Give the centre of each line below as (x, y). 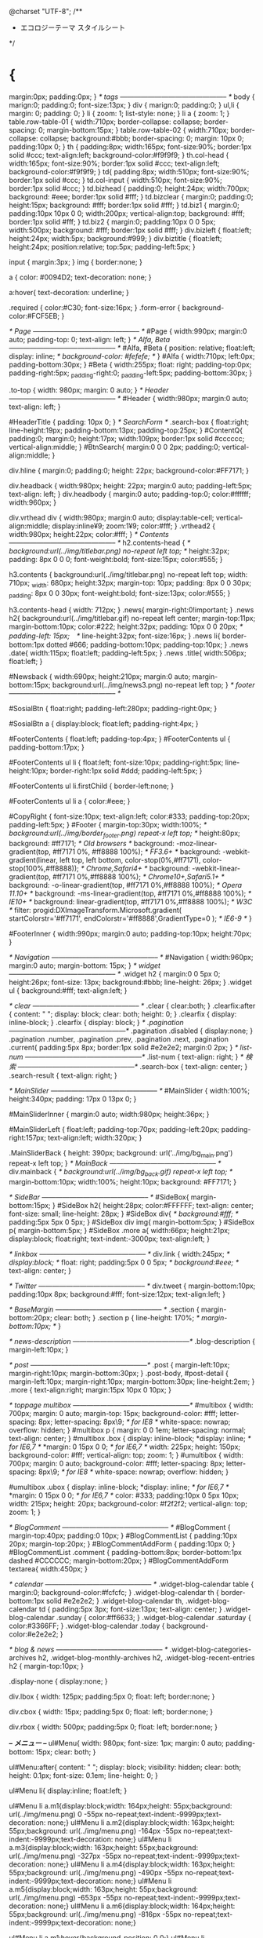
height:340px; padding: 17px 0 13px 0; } (73, 1099)
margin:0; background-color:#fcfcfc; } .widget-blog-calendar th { (114, 1592)
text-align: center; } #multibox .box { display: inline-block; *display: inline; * (130, 1438)
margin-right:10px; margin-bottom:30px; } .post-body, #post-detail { (119, 1373)
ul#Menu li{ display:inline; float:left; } (68, 1790)
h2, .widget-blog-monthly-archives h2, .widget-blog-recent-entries (146, 1657)
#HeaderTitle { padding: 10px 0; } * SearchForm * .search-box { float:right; (129, 422)
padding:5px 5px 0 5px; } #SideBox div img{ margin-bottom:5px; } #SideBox (132, 1222)
